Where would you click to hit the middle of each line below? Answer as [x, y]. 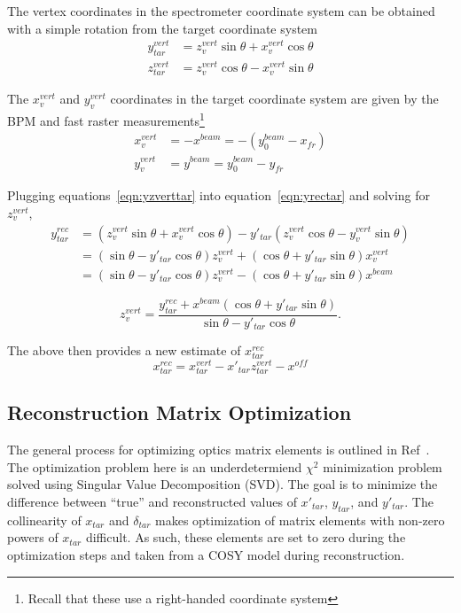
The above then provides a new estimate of [124, 350]
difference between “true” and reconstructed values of [152, 501]
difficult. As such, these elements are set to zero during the [246, 537]
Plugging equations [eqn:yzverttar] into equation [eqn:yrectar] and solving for [219, 195]
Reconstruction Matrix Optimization [180, 412]
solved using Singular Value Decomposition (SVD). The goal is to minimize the [223, 484]
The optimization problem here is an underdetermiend [155, 466]
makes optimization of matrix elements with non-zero [300, 520]
